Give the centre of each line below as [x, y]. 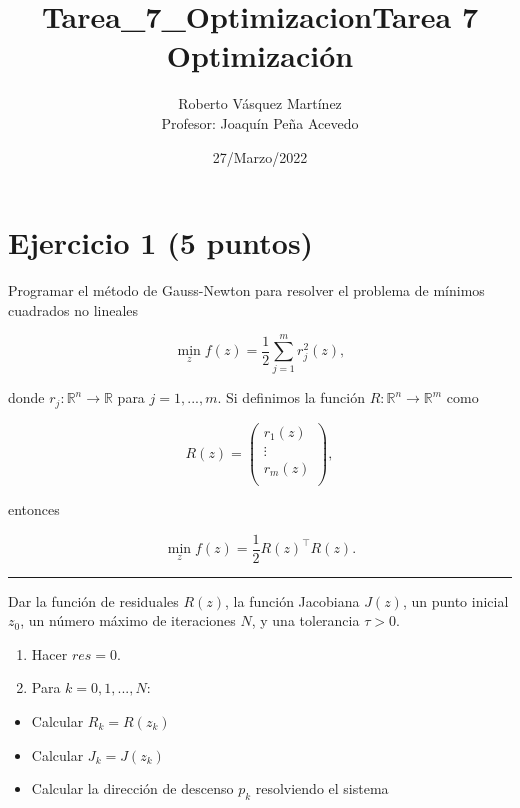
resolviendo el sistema [322, 788]
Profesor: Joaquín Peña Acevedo [260, 122]
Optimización [260, 55]
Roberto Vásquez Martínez [260, 103]
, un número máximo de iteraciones [128, 620]
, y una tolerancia [305, 620]
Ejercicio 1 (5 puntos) [161, 242]
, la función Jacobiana [292, 600]
